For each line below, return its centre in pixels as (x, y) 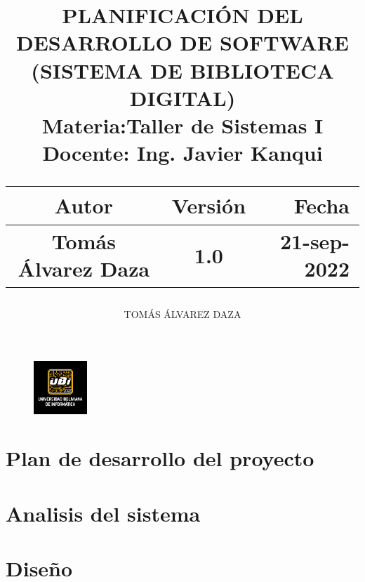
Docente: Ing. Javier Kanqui (182, 153)
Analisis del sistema (103, 513)
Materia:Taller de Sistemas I (182, 125)
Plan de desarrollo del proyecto (160, 458)
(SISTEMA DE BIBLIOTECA (182, 70)
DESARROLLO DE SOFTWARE (182, 42)
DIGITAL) (182, 97)
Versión (209, 205)
